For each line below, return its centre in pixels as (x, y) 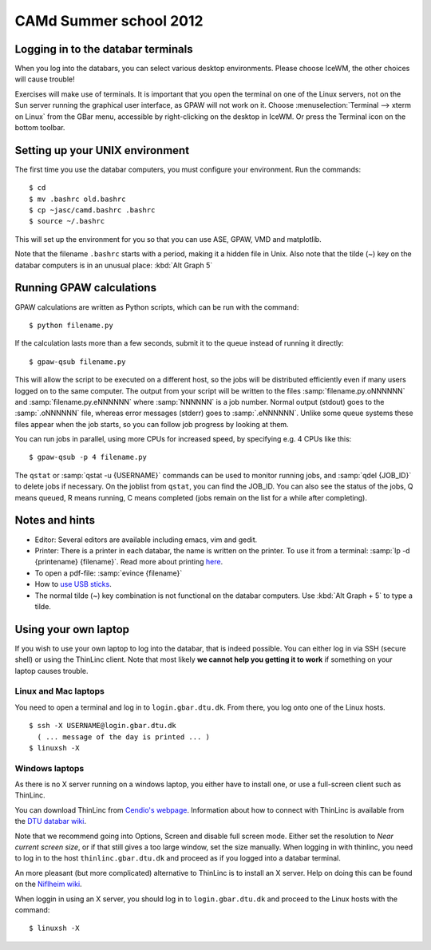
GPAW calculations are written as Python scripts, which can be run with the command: (157, 307)
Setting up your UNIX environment (102, 150)
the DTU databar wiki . (51, 821)
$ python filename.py (71, 325)
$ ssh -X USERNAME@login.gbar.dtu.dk (103, 726)
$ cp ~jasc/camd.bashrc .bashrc (92, 210)
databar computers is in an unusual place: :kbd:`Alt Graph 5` (114, 265)
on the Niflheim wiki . (49, 884)
